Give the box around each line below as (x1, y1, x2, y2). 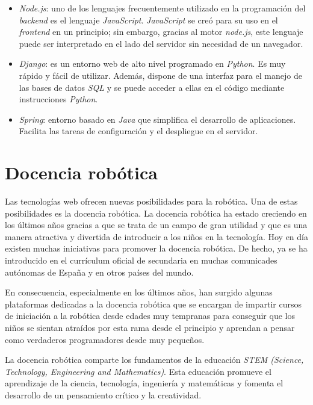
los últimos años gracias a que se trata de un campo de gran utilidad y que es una (5, 218, 308, 231)
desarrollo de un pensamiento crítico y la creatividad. (5, 388, 202, 401)
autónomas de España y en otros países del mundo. (5, 265, 194, 278)
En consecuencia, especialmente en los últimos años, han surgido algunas (5, 286, 273, 298)
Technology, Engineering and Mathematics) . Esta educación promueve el (5, 365, 271, 377)
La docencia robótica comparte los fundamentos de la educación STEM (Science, (5, 353, 304, 366)
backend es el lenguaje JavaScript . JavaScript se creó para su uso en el (19, 13, 278, 26)
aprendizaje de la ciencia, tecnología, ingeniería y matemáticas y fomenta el (5, 377, 284, 389)
